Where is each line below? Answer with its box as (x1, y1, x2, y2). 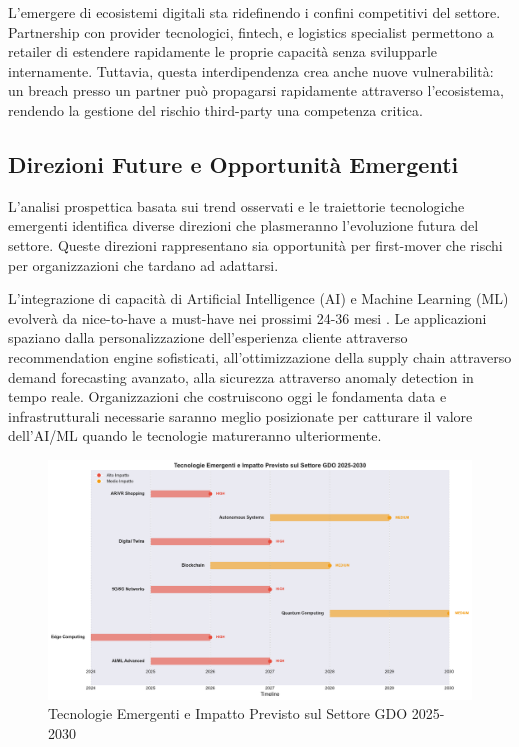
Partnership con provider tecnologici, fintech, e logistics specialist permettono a (8, 21, 494, 42)
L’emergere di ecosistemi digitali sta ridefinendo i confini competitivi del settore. (8, 2, 501, 22)
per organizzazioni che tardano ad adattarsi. (8, 254, 279, 275)
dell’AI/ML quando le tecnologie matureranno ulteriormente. (8, 425, 382, 446)
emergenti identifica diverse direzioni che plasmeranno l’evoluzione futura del (8, 215, 479, 236)
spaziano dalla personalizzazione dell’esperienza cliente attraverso (8, 327, 408, 348)
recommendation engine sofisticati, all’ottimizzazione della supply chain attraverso (8, 346, 512, 367)
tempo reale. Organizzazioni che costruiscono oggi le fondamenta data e (8, 386, 447, 407)
